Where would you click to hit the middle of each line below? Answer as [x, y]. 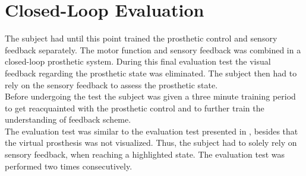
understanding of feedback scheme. [68, 119]
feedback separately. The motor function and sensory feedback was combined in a [153, 49]
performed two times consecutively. [69, 166]
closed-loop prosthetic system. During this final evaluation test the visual [138, 61]
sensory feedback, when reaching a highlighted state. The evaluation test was [145, 154]
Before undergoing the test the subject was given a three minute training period [150, 96]
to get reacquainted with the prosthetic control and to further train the [135, 108]
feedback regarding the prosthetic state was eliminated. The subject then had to [151, 73]
